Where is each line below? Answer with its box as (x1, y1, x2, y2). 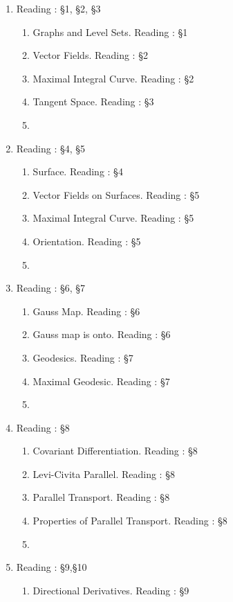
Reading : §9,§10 (16, 560, 87, 574)
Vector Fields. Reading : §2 (32, 48, 148, 62)
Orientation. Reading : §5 (32, 233, 141, 248)
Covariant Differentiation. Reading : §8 (32, 443, 198, 458)
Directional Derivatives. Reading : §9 (32, 583, 189, 597)
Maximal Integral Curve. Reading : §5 (32, 211, 194, 225)
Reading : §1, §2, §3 (16, 1, 101, 15)
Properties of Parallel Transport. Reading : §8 (32, 513, 227, 528)
